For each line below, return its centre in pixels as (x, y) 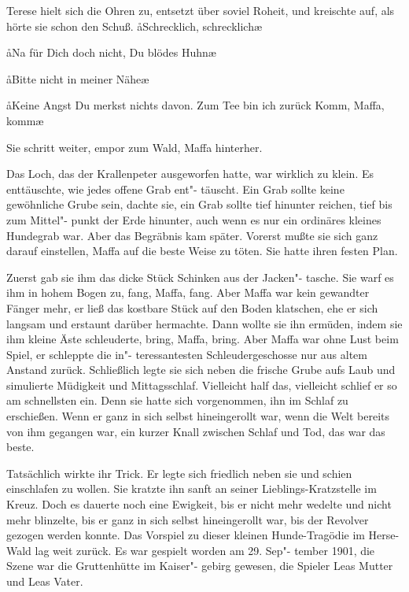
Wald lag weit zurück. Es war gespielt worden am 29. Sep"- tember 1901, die (191, 550)
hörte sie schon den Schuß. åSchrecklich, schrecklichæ (134, 26)
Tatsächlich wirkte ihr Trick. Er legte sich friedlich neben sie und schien (179, 473)
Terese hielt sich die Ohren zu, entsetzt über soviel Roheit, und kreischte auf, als (201, 10)
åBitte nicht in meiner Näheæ (78, 78)
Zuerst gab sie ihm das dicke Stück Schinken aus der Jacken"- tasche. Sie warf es (200, 277)
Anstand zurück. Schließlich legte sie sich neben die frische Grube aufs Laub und (201, 370)
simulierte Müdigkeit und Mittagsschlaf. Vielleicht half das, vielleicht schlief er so (202, 385)
